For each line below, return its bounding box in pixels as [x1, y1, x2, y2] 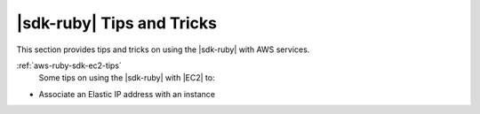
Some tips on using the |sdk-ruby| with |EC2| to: [38, 72, 215, 83]
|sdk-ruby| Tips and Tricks [16, 13, 218, 33]
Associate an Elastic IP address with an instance [38, 88, 215, 99]
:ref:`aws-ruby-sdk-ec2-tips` [16, 60, 122, 71]
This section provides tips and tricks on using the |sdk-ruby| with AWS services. [16, 44, 310, 55]
